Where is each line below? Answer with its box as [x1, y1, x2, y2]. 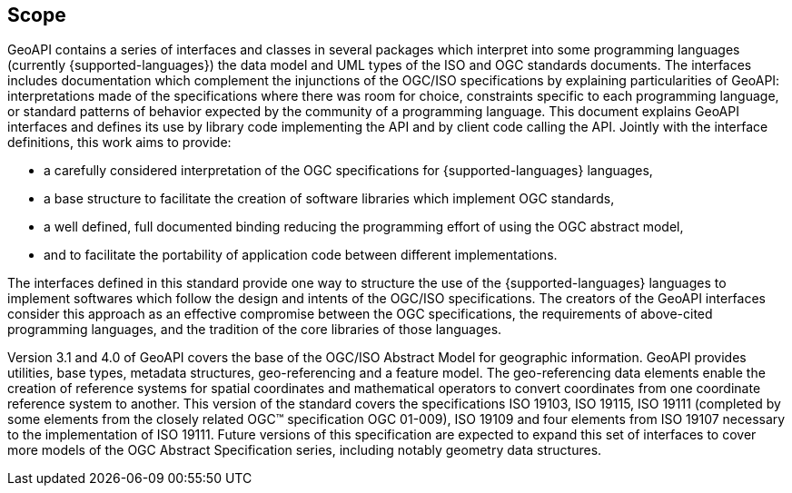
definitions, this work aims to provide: [7, 134, 232, 151]
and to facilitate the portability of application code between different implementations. [44, 247, 558, 263]
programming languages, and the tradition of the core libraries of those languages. [7, 321, 502, 338]
